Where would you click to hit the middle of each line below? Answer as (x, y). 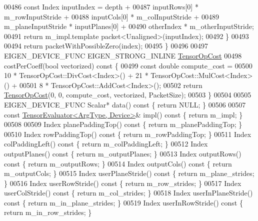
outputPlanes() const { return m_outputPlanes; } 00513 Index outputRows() (123, 153)
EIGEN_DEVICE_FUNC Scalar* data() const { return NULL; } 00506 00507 (125, 104)
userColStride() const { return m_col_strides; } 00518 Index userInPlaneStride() (128, 193)
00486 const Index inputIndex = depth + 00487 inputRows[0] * (101, 6)
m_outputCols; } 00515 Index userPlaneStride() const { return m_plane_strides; (129, 173)
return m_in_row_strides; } (48, 212)
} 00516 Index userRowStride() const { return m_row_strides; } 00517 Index (123, 183)
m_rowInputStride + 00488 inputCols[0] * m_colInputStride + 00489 (111, 16)
